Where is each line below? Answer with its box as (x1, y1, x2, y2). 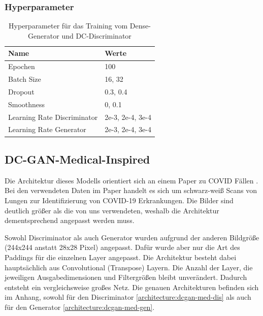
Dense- (129, 20, 151, 31)
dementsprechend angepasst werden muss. (5, 215, 135, 226)
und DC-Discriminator (61, 30, 131, 41)
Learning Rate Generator (8, 124, 86, 135)
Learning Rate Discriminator (8, 111, 98, 122)
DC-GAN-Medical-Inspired (5, 151, 150, 167)
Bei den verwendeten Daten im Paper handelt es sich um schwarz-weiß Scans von (5, 185, 257, 196)
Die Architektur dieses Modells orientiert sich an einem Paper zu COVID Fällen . (5, 175, 258, 185)
